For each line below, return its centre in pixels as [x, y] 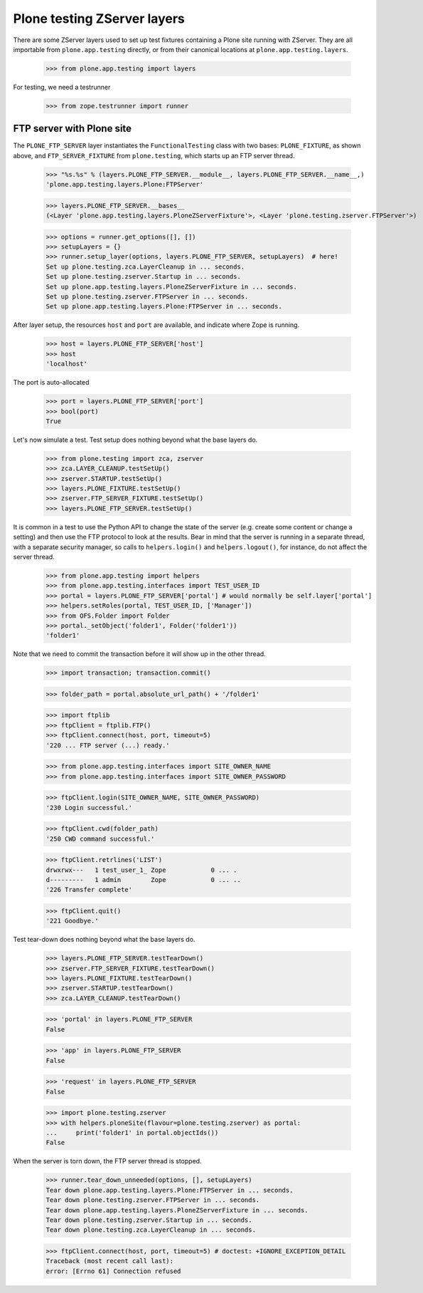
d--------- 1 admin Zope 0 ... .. [143, 879]
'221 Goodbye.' [72, 921]
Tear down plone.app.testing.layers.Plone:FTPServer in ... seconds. [170, 1190]
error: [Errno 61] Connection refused [113, 1271]
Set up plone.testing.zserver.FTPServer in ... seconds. [147, 297]
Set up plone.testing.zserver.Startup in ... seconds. [143, 277]
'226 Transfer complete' [89, 890]
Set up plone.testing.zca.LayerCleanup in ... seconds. [145, 266]
